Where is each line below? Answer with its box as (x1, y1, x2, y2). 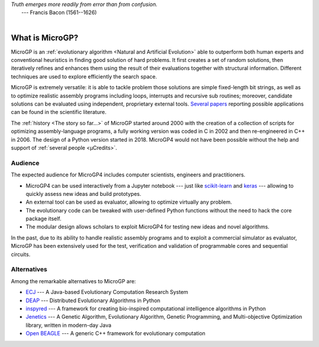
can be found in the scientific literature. (11, 109, 106, 116)
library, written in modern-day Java (25, 322, 112, 329)
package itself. (25, 215, 61, 222)
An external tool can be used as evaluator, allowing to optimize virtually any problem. (25, 198, 233, 206)
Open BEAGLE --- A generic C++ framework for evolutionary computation (25, 330, 206, 337)
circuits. (11, 251, 31, 258)
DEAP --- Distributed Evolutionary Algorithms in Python (25, 297, 161, 304)
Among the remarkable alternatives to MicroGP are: (11, 277, 136, 284)
